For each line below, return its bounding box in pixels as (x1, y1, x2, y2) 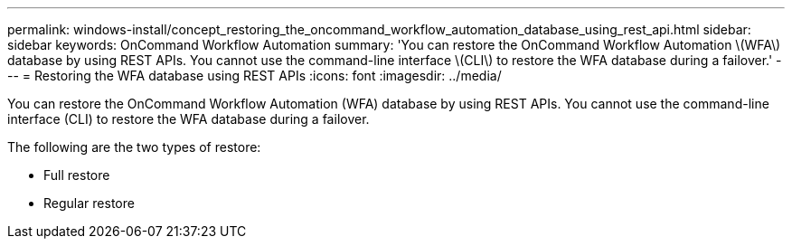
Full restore (43, 167, 110, 183)
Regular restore (43, 195, 135, 211)
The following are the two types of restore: (7, 139, 261, 155)
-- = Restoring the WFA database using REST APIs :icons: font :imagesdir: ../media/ (7, 68, 502, 83)
